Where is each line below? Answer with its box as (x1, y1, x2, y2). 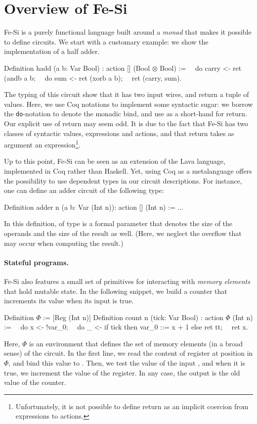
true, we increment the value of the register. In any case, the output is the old (4, 367, 240, 377)
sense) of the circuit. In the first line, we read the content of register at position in (4, 348, 253, 358)
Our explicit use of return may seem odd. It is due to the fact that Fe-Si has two (4, 118, 249, 128)
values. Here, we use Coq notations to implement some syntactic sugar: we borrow (4, 98, 253, 109)
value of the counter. (4, 377, 66, 387)
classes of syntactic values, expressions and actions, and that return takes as (4, 128, 234, 138)
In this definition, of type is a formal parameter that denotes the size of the (4, 218, 233, 229)
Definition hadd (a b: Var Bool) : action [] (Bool (4, 62, 150, 73)
